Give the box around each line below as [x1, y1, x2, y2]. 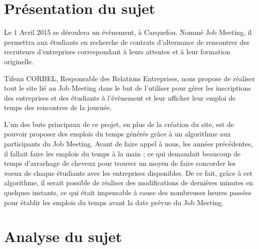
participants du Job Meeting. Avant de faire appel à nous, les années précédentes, [4, 138, 253, 149]
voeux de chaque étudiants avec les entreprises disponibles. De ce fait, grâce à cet [4, 167, 253, 178]
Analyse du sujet [4, 226, 122, 247]
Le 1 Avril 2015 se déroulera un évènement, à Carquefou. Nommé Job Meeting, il [4, 27, 252, 37]
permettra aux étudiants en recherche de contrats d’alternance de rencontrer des [4, 36, 250, 47]
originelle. [4, 56, 34, 66]
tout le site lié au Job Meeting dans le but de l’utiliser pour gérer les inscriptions [4, 83, 251, 93]
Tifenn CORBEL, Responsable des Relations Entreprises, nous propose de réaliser [4, 73, 255, 83]
